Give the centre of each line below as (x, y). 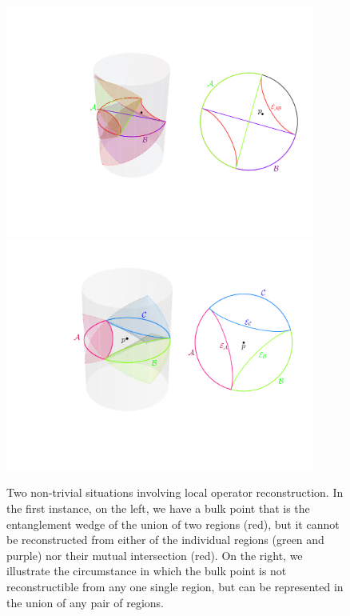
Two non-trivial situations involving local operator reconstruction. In (175, 492)
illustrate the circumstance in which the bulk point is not (147, 571)
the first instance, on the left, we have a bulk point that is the (158, 508)
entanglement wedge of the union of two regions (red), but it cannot (173, 524)
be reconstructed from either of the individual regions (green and (165, 540)
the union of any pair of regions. (85, 602)
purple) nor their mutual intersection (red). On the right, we (155, 555)
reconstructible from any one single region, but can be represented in (175, 586)
